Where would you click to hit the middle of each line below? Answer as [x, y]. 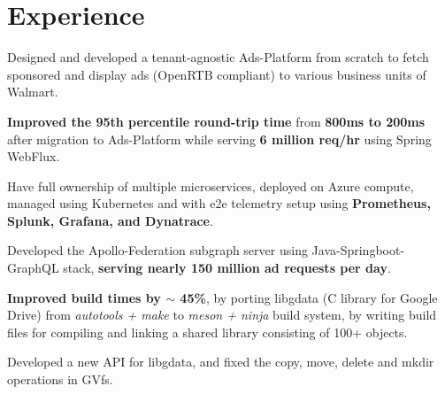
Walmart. [33, 92]
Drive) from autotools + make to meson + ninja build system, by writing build [222, 315]
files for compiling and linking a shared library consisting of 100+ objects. [207, 332]
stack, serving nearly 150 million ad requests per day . [227, 268]
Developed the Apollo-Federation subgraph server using [157, 250]
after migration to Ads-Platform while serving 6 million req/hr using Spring [219, 139]
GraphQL [33, 268]
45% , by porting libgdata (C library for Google [309, 297]
